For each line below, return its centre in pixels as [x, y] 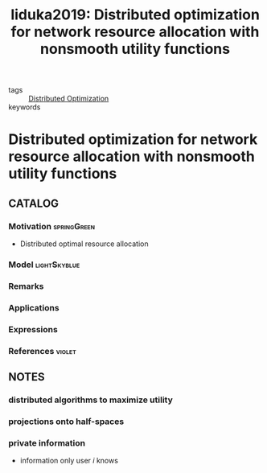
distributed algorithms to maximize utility [90, 400]
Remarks [26, 286]
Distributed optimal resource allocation [84, 244]
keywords [25, 107]
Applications [34, 307]
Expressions [33, 329]
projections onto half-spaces [66, 422]
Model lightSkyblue [44, 265]
